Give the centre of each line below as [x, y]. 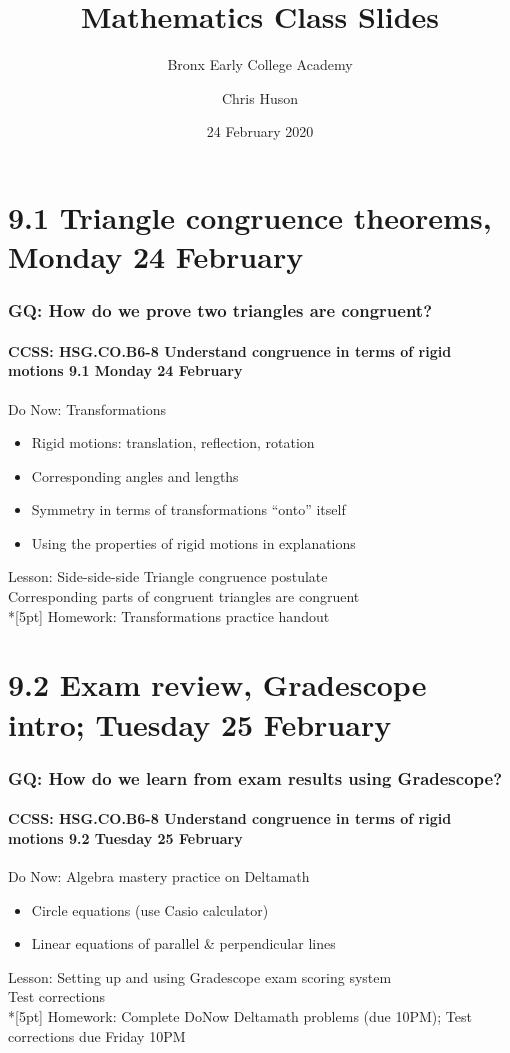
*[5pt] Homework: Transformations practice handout [169, 615]
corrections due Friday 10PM [97, 1035]
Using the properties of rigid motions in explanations [193, 542]
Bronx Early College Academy [260, 64]
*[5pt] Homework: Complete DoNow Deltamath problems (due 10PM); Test [240, 1016]
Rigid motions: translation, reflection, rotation [173, 442]
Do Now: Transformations [87, 408]
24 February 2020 [260, 131]
